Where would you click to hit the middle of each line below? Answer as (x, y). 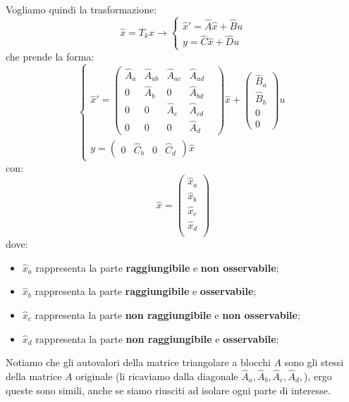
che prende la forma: (50, 56)
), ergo (318, 376)
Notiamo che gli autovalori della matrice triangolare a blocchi (138, 362)
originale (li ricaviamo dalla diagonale (157, 376)
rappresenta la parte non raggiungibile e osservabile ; (157, 338)
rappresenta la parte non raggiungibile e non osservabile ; (167, 314)
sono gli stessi (314, 362)
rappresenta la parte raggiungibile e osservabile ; (146, 291)
